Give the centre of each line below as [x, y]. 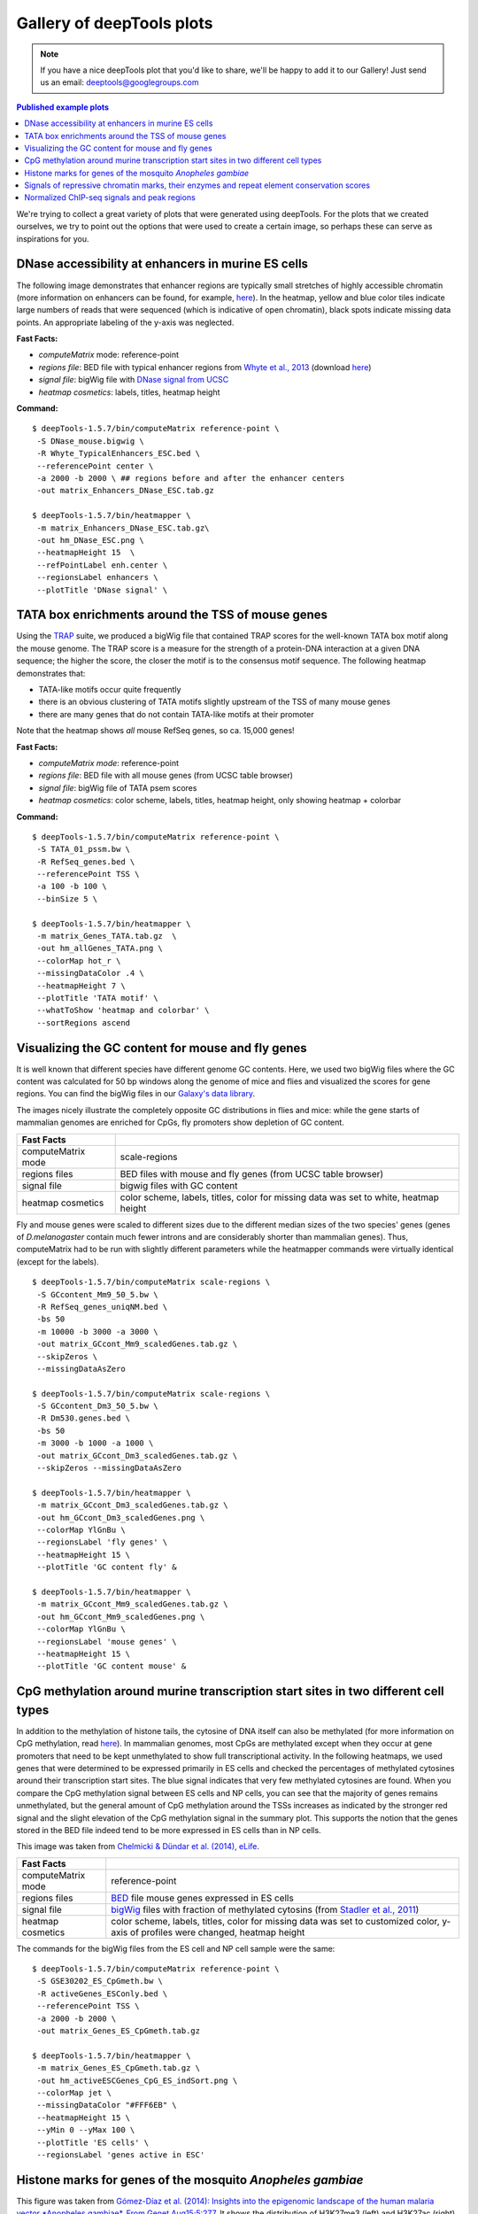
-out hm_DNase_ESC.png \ [91, 540]
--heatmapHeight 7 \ [81, 986]
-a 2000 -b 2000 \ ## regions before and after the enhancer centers [191, 478]
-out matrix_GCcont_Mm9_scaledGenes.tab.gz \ [137, 1344]
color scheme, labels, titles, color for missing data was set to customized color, [275, 1921]
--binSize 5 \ [67, 898]
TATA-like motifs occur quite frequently [110, 689]
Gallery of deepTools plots [115, 23]
